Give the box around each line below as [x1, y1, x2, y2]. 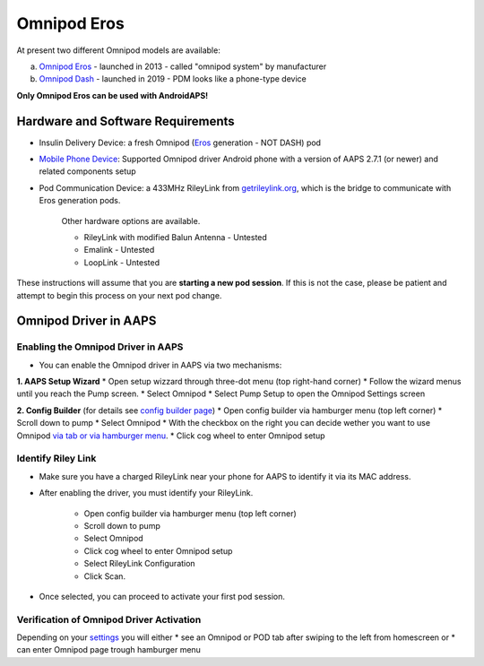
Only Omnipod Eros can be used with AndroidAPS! [16, 90, 209, 100]
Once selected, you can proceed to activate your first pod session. [39, 591, 286, 601]
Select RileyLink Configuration [83, 558, 196, 569]
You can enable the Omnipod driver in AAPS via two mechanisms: [39, 359, 282, 370]
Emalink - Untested [83, 245, 155, 255]
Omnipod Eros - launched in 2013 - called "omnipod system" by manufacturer [39, 61, 327, 72]
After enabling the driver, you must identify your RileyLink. [39, 488, 254, 498]
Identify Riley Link [16, 453, 97, 465]
